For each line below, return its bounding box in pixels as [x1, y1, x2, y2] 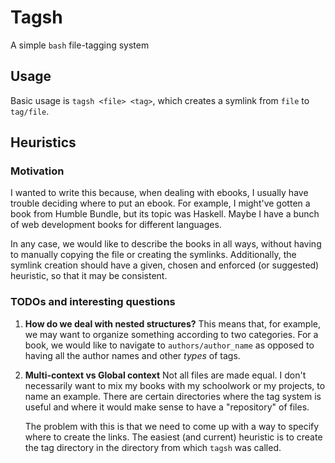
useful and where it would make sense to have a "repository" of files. [24, 401, 310, 413]
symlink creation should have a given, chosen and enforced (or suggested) [10, 259, 320, 271]
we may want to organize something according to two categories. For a [24, 328, 319, 340]
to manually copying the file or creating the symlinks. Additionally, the [10, 249, 297, 261]
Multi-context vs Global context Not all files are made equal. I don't [24, 369, 307, 381]
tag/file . [10, 105, 50, 117]
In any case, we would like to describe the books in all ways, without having [10, 238, 322, 250]
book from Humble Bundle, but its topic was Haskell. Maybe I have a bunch [10, 208, 320, 220]
